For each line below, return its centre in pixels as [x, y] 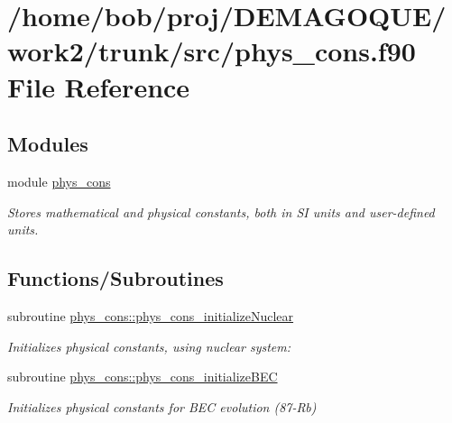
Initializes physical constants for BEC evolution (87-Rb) [162, 406]
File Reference [99, 86]
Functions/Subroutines [115, 278]
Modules [48, 144]
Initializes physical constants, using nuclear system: [149, 346]
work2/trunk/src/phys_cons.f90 [212, 51]
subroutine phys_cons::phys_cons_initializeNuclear [151, 315]
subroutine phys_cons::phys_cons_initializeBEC [143, 377]
